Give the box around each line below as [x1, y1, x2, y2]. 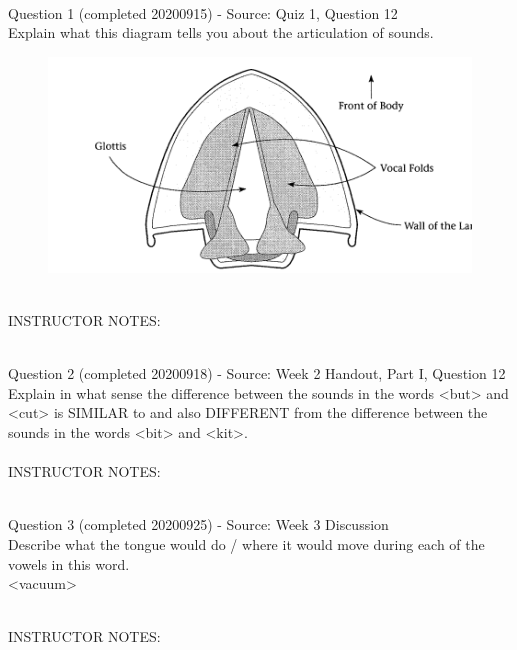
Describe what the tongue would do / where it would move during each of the [8, 534, 485, 555]
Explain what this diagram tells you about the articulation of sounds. [8, 22, 434, 43]
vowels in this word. [8, 553, 130, 574]
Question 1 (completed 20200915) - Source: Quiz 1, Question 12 [8, 2, 398, 23]
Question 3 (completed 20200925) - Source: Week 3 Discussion [8, 514, 389, 535]
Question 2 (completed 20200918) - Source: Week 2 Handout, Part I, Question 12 [8, 363, 506, 384]
